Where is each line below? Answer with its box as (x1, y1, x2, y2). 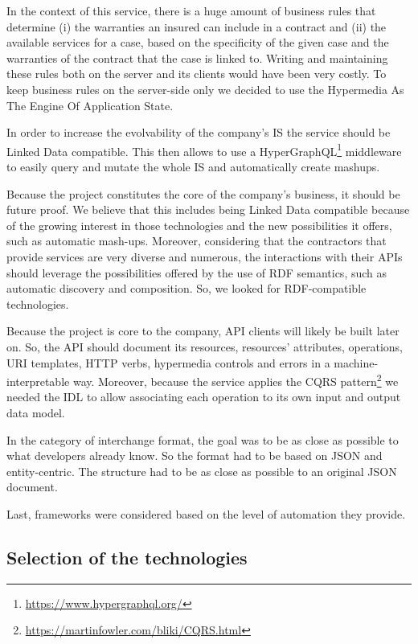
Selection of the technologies (6, 544, 248, 569)
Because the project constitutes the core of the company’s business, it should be (6, 185, 400, 202)
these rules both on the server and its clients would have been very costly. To (6, 65, 387, 82)
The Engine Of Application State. (6, 96, 174, 113)
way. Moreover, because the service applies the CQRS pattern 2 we (72, 371, 399, 389)
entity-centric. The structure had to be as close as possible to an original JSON (6, 462, 397, 479)
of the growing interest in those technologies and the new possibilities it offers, (6, 216, 392, 233)
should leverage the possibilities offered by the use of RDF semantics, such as (6, 264, 387, 281)
